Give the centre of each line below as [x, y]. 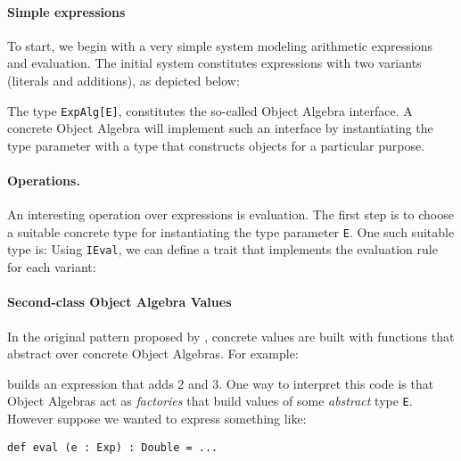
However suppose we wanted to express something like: [157, 418]
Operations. [44, 181]
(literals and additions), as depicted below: [123, 80]
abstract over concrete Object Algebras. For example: [153, 354]
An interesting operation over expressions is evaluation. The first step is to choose [230, 214]
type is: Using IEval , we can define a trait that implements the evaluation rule [222, 249]
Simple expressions [66, 11]
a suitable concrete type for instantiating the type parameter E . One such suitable [231, 231]
